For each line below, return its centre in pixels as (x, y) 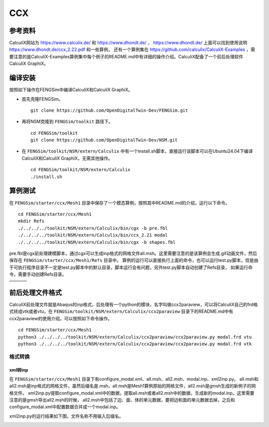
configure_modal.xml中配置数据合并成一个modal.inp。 (65, 407)
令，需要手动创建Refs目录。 (38, 274)
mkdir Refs (31, 221)
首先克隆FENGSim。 (42, 99)
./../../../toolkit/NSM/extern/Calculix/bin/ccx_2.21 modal (93, 235)
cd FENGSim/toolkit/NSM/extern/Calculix (80, 170)
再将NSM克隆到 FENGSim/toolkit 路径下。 (67, 122)
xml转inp (19, 370)
